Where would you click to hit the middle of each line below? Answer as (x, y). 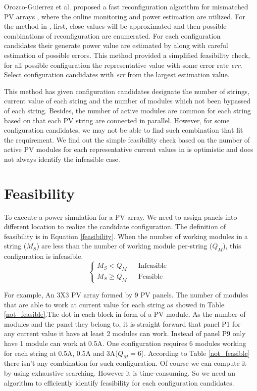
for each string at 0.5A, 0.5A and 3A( (61, 353)
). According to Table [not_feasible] (196, 353)
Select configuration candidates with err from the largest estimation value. (117, 74)
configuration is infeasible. (44, 256)
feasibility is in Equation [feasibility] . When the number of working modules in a (126, 236)
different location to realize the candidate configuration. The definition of (115, 226)
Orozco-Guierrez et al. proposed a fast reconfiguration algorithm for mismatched (126, 6)
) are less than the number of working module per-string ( (124, 246)
